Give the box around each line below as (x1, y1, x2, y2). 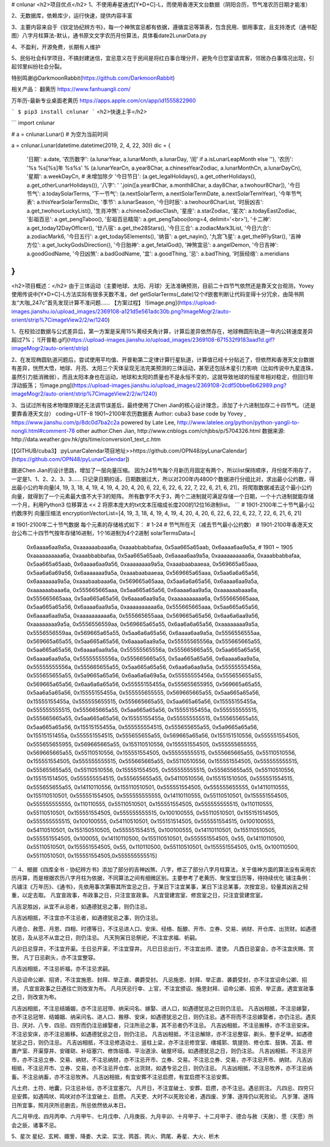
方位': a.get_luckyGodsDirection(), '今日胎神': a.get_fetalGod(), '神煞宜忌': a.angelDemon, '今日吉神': (26, 241, 279, 249)
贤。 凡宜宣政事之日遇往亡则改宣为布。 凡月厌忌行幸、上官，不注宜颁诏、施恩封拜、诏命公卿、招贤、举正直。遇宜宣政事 (11, 985, 314, 992)
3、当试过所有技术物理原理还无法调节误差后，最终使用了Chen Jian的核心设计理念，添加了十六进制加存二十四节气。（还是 (11, 401, 316, 408)
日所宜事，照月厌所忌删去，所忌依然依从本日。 (11, 1101, 130, 1108)
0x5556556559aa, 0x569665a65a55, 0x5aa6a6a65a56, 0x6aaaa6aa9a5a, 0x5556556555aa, (26, 629, 262, 636)
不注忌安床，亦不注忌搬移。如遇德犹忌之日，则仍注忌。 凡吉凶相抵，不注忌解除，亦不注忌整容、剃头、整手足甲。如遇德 (11, 1030, 313, 1037)
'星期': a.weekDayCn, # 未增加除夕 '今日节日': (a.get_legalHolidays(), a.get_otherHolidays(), (26, 173, 257, 180)
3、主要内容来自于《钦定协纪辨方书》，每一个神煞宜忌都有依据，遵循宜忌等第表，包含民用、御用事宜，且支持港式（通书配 (11, 23, 317, 31)
